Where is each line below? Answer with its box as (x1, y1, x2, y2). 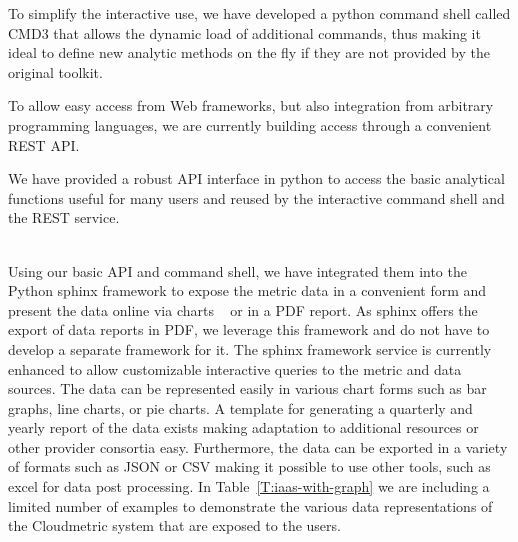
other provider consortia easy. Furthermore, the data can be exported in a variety (8, 436, 508, 457)
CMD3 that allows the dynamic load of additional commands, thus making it (8, 22, 481, 43)
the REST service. (8, 207, 120, 228)
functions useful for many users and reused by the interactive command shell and (8, 187, 505, 208)
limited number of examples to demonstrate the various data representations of (8, 495, 493, 516)
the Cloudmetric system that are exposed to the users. (8, 515, 341, 536)
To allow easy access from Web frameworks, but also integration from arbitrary (8, 95, 494, 116)
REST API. (8, 134, 80, 155)
